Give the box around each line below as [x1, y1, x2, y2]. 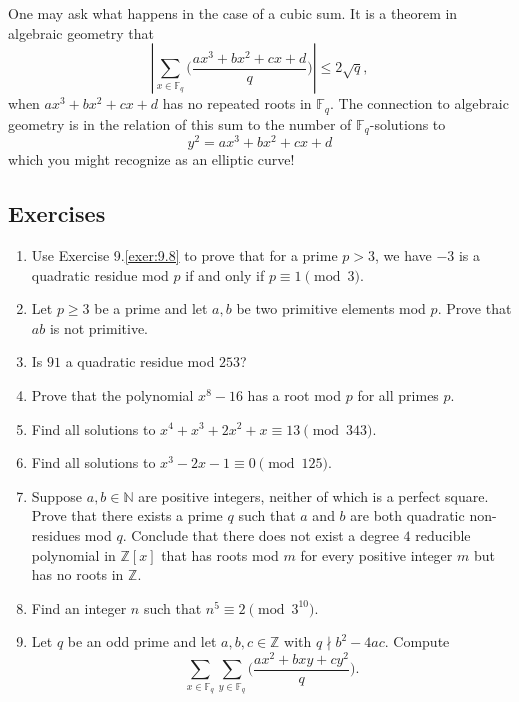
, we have [374, 244, 432, 265]
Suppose [31, 485, 83, 506]
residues [31, 524, 81, 545]
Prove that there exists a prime [31, 505, 223, 526]
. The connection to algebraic [329, 93, 509, 114]
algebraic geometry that [8, 22, 154, 43]
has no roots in [31, 564, 124, 585]
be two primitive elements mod [236, 298, 426, 319]
